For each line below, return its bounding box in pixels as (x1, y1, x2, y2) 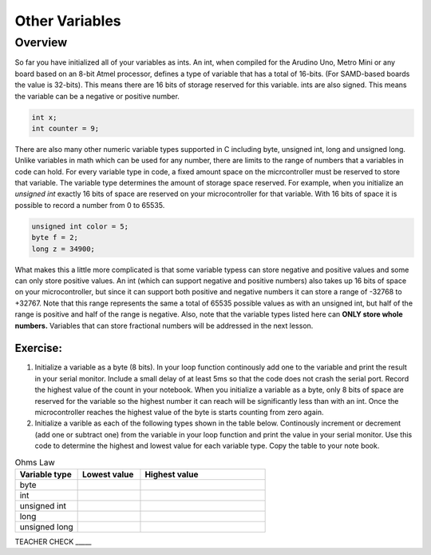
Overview (14, 35, 68, 50)
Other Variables (14, 12, 121, 30)
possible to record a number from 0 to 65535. (14, 200, 165, 210)
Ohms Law (14, 457, 55, 468)
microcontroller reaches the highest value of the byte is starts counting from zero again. (34, 408, 324, 417)
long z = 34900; (31, 244, 96, 254)
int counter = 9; (31, 124, 100, 133)
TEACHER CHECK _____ (14, 537, 92, 546)
